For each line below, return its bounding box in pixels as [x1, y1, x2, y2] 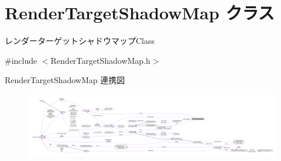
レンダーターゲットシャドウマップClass [5, 35, 155, 47]
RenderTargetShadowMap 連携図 [5, 74, 125, 86]
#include [5, 54, 37, 66]
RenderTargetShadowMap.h [50, 54, 150, 66]
